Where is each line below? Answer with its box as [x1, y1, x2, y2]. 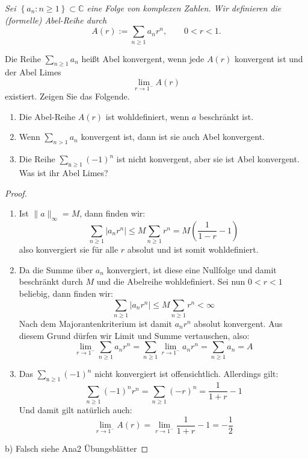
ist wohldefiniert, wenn [105, 110, 189, 122]
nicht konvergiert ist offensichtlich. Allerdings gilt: [94, 367, 279, 380]
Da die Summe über [19, 263, 93, 276]
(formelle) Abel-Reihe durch [5, 13, 107, 26]
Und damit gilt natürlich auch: [19, 404, 132, 416]
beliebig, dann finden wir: [19, 287, 113, 299]
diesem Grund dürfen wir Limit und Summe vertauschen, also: [19, 329, 250, 341]
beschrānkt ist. [199, 110, 254, 122]
